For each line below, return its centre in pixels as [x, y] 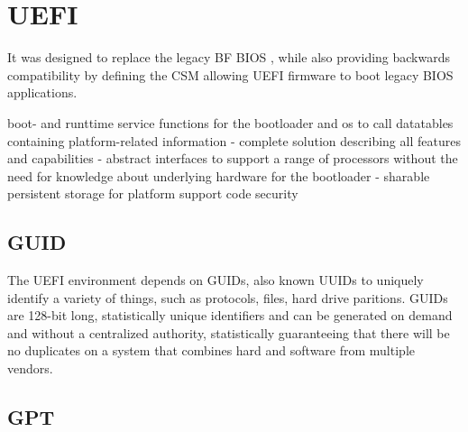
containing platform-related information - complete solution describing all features [234, 140]
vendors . [30, 368]
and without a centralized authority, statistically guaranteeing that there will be [229, 332]
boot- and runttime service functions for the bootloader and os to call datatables [230, 122]
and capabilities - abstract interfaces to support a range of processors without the [233, 158]
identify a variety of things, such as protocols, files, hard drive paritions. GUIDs [228, 297]
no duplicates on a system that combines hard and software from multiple [211, 350]
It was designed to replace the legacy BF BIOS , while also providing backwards [229, 57]
